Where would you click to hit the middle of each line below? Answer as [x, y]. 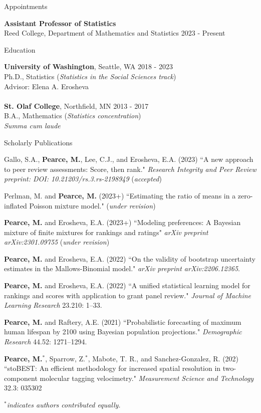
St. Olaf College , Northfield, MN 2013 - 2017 [76, 106]
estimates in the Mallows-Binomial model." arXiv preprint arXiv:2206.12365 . [122, 268]
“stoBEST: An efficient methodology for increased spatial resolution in [112, 368]
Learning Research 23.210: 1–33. [53, 305]
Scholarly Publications [38, 142]
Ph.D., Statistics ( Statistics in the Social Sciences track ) [90, 76]
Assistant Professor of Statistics [60, 23]
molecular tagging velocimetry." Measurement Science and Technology [147, 378]
